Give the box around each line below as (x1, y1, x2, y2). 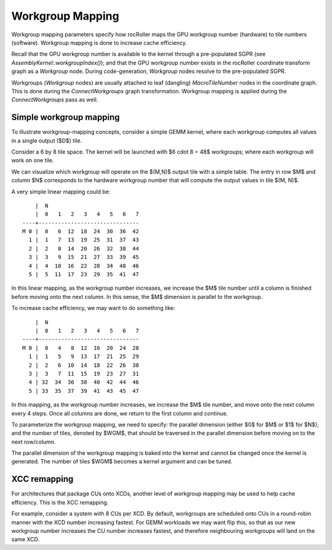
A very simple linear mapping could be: (11, 188, 111, 195)
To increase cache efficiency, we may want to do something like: (11, 304, 175, 312)
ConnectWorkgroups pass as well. (11, 96, 98, 104)
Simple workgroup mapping (11, 112, 120, 123)
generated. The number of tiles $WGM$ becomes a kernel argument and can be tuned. (11, 458, 233, 465)
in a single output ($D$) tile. (11, 137, 82, 144)
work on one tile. (11, 157, 54, 164)
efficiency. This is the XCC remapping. (11, 498, 109, 506)
